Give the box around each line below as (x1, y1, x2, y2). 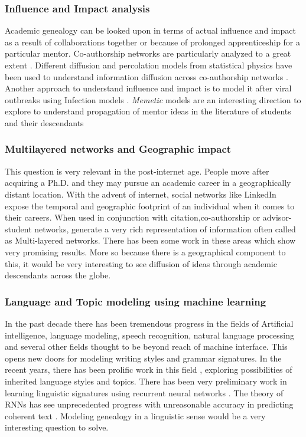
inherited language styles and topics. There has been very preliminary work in (5, 374, 287, 387)
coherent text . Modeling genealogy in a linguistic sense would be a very (5, 409, 266, 422)
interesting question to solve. (5, 421, 109, 433)
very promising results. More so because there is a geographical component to (5, 245, 286, 258)
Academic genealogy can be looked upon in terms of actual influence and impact (5, 24, 296, 37)
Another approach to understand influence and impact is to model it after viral (5, 82, 292, 94)
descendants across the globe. (5, 269, 111, 281)
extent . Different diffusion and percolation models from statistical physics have (5, 59, 292, 71)
